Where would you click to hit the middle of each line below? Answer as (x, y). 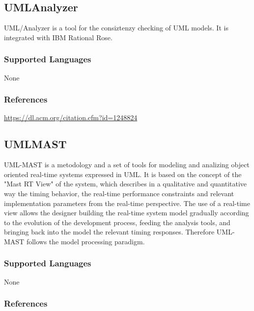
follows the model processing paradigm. (85, 241)
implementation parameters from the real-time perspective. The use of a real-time (127, 203)
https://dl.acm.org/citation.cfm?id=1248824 (71, 117)
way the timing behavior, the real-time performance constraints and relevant (119, 193)
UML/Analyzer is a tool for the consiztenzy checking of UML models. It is (116, 28)
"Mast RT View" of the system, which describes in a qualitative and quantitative (126, 184)
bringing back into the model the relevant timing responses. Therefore (109, 232)
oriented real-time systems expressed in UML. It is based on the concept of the (123, 174)
